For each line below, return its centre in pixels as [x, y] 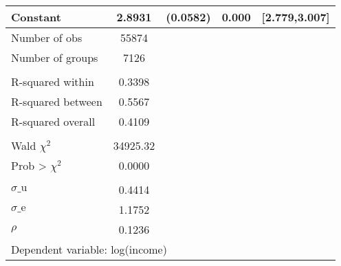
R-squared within [53, 81]
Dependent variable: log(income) [89, 249]
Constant [36, 17]
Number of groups [55, 57]
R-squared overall [53, 121]
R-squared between [57, 101]
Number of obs [47, 37]
